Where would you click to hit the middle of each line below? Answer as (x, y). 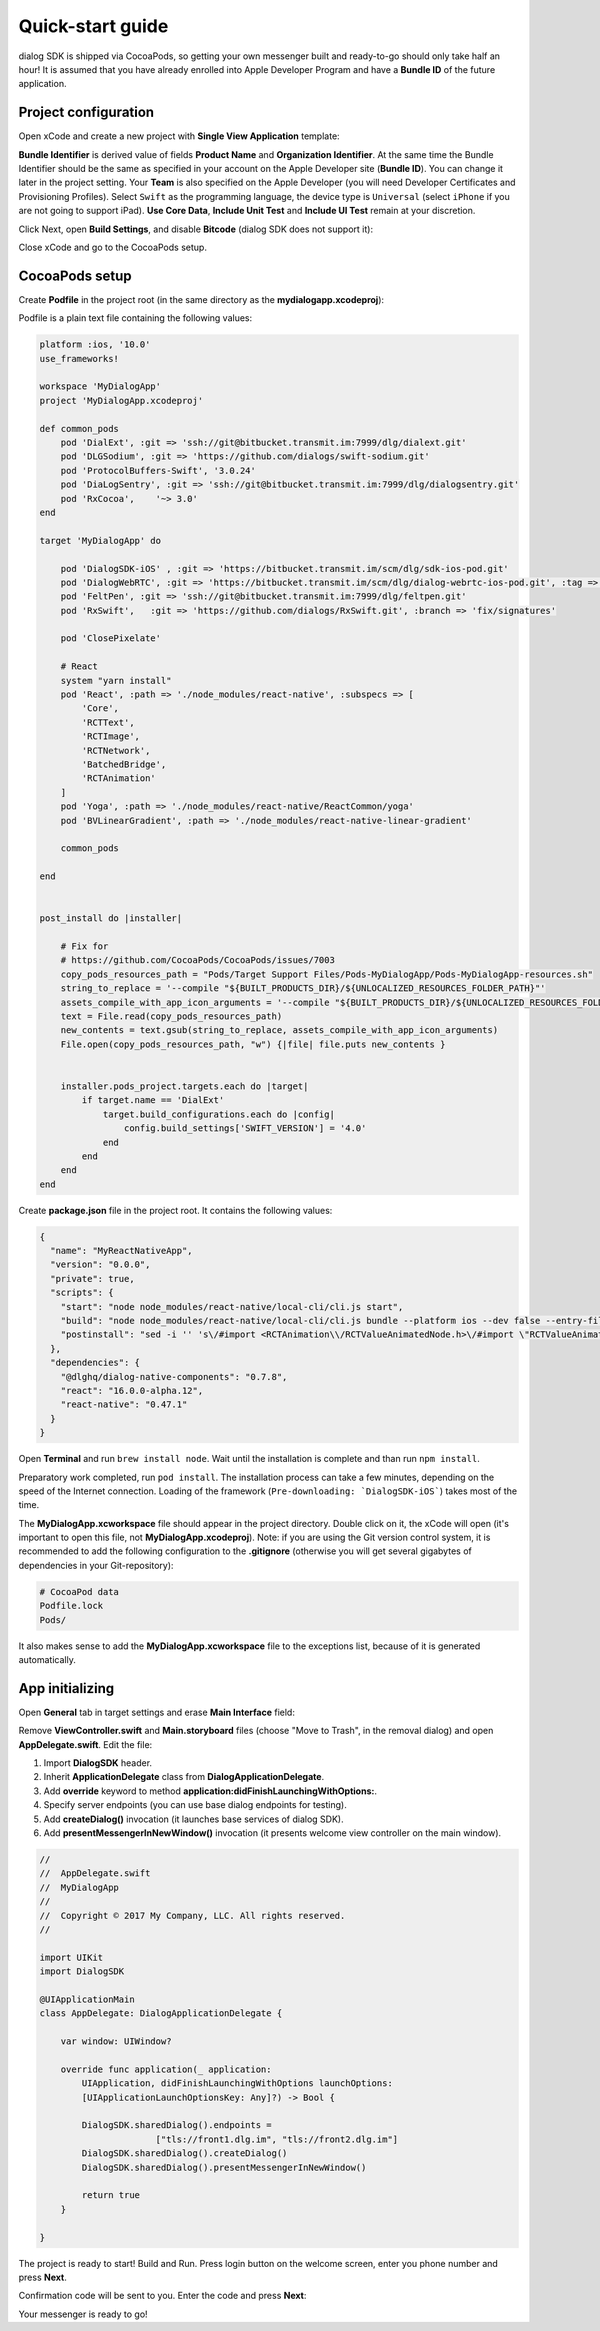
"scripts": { (82, 1293)
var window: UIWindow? (116, 2041)
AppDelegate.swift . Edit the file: (85, 1744)
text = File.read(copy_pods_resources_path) (171, 1016)
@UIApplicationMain (87, 1999)
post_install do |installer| (111, 918)
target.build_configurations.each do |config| (218, 1114)
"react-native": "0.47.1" (124, 1404)
